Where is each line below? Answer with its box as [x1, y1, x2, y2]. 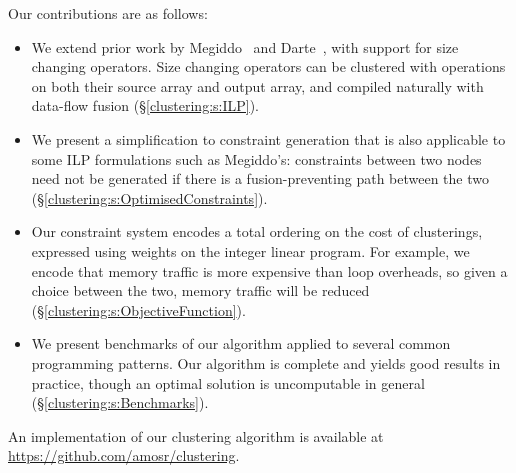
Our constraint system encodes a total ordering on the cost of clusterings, [31, 221, 483, 242]
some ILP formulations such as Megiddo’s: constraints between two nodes [31, 148, 482, 169]
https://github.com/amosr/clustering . [8, 445, 240, 466]
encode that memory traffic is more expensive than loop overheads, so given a [31, 260, 508, 281]
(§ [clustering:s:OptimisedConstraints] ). [31, 187, 268, 208]
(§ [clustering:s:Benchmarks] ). [31, 392, 209, 413]
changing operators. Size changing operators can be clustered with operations [31, 56, 506, 77]
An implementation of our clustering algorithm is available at [8, 425, 384, 446]
